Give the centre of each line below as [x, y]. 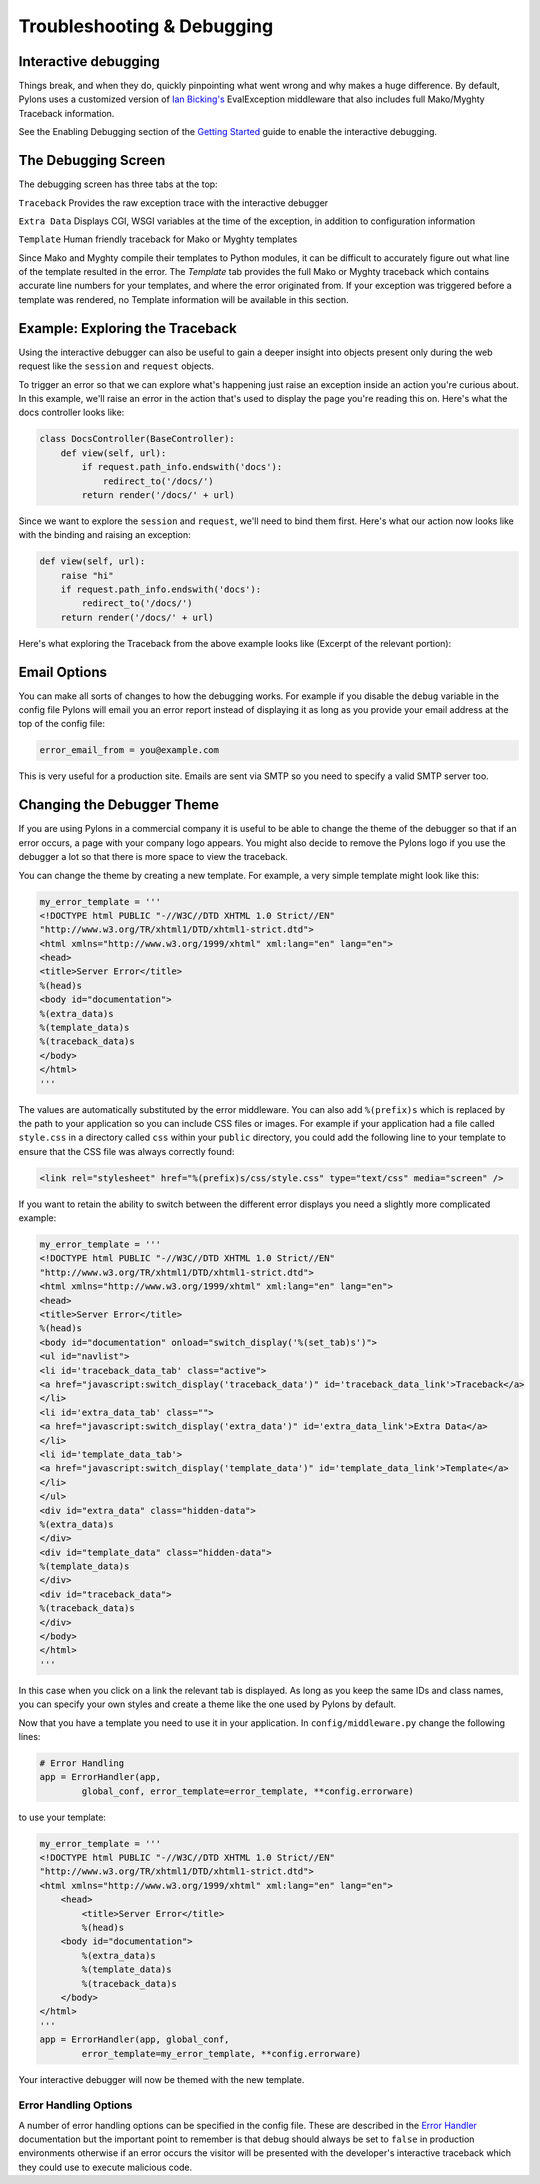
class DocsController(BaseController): [137, 439]
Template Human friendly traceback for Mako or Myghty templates [158, 239]
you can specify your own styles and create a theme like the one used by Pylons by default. [207, 1704]
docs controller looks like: [71, 412]
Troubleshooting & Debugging [146, 26]
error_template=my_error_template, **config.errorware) [221, 2053]
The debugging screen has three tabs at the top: [118, 184]
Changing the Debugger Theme [119, 805]
